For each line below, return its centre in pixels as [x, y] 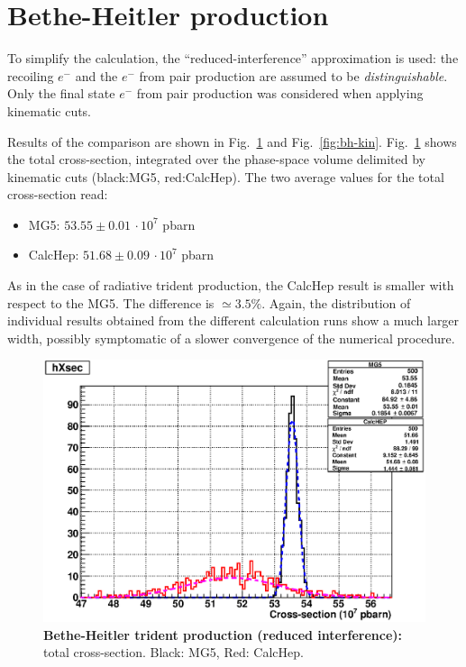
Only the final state [61, 93]
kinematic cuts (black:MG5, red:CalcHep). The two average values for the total [226, 176]
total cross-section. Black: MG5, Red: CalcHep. [174, 652]
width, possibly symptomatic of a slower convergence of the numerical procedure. [231, 338]
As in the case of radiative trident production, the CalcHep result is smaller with [231, 285]
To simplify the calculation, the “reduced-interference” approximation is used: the [233, 58]
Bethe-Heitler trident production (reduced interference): [223, 634]
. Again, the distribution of [336, 302]
